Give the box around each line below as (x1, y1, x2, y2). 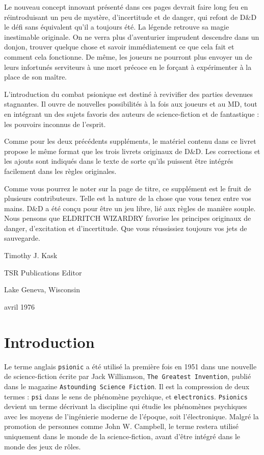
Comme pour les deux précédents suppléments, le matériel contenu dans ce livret (4, 136, 256, 146)
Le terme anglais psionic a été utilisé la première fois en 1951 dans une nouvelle (4, 361, 257, 371)
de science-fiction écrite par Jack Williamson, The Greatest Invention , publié (4, 371, 251, 382)
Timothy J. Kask (4, 250, 58, 261)
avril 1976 (4, 301, 35, 312)
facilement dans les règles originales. (4, 165, 117, 176)
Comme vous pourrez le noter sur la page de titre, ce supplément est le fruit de (4, 183, 251, 193)
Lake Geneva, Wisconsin (4, 284, 80, 295)
